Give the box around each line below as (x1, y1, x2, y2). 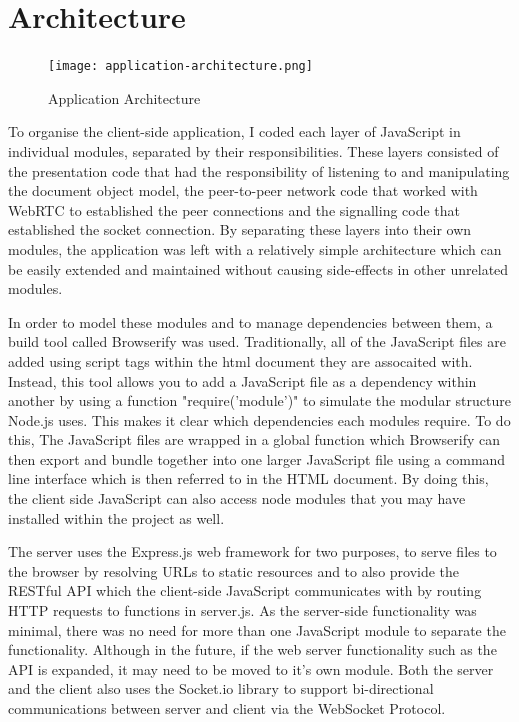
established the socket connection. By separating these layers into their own (8, 219, 472, 240)
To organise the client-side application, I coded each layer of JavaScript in (8, 121, 461, 142)
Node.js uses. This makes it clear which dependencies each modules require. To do (8, 409, 511, 430)
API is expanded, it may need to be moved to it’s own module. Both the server (8, 658, 494, 679)
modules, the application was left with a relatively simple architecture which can (8, 238, 502, 259)
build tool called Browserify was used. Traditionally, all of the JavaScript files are (8, 331, 506, 352)
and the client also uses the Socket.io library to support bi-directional (8, 678, 434, 699)
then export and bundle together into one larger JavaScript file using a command (8, 448, 506, 469)
